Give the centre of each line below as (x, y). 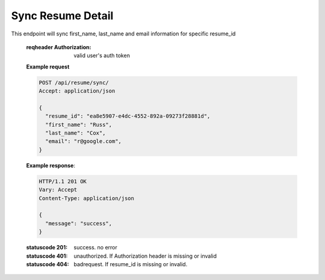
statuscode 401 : (47, 256)
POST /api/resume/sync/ (74, 82)
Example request (48, 67)
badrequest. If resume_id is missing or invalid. (131, 264)
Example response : (51, 165)
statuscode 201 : (47, 248)
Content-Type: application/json (87, 198)
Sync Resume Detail (62, 16)
